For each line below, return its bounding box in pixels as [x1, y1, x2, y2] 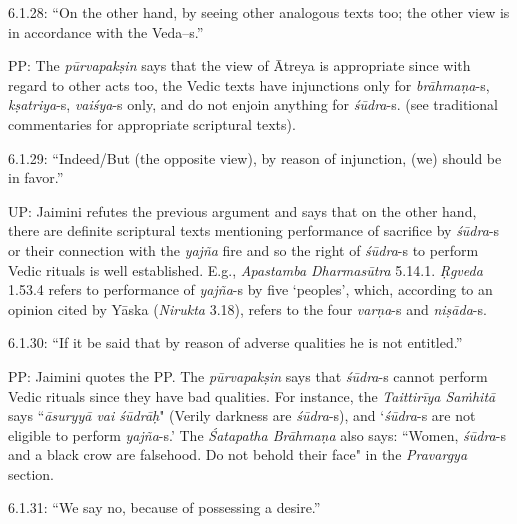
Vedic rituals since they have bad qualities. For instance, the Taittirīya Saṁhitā [8, 385, 496, 406]
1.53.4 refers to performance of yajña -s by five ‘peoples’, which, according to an [8, 279, 493, 300]
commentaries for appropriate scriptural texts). [8, 113, 296, 134]
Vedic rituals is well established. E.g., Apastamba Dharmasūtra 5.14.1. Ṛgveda [8, 259, 483, 280]
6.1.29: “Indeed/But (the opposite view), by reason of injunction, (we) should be [8, 147, 502, 168]
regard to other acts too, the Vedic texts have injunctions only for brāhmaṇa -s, [8, 74, 490, 95]
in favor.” [8, 167, 64, 188]
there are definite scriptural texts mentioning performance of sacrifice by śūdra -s [8, 220, 500, 241]
